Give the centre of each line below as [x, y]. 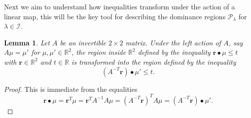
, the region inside [99, 52]
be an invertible [83, 42]
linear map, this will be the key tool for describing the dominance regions [115, 16]
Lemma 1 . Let [27, 42]
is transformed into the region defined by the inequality [154, 61]
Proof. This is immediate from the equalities [71, 89]
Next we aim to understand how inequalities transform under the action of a [120, 6]
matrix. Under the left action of [173, 42]
